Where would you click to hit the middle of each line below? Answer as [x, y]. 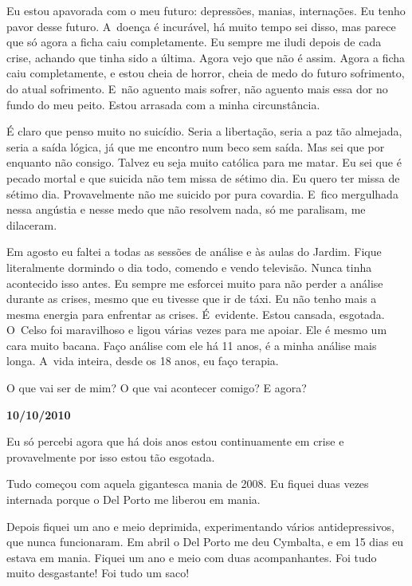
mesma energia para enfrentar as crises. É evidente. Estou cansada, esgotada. [196, 314]
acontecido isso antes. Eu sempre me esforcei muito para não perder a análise [195, 283]
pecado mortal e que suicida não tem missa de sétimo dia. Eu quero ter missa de [203, 177]
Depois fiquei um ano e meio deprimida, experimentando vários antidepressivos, [200, 526]
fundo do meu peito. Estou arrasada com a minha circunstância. [163, 104]
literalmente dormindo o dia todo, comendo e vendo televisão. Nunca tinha [189, 267]
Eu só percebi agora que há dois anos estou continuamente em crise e [175, 441]
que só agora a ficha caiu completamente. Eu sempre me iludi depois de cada [194, 42]
